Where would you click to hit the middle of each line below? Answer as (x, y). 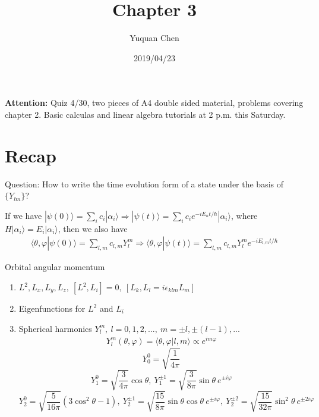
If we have (23, 215)
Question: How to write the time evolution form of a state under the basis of (144, 184)
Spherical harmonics (55, 328)
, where (244, 215)
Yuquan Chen (154, 38)
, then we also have (93, 228)
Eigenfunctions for (52, 308)
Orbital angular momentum (55, 267)
